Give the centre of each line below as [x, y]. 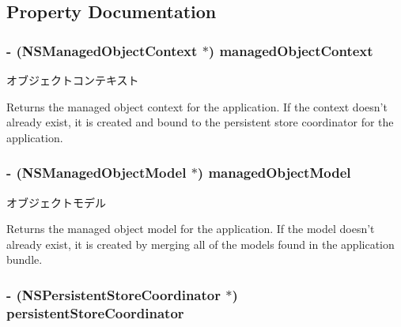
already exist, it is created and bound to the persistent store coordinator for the [200, 122]
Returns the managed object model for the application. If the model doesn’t [191, 229]
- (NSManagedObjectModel [96, 173]
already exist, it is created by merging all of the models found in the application [200, 244]
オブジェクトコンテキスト [73, 80]
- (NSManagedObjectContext [102, 50]
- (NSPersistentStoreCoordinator [113, 294]
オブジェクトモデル [56, 202]
